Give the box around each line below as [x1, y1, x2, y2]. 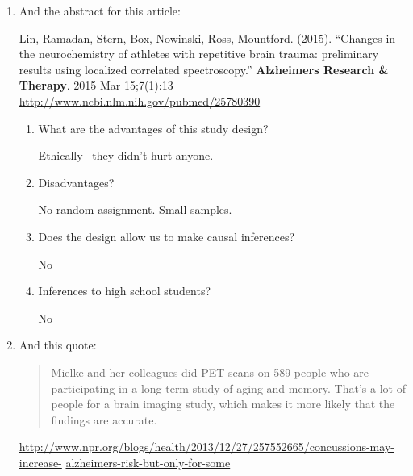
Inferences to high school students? [38, 282, 211, 299]
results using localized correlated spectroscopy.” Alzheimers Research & [19, 61, 390, 77]
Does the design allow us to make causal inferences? [38, 228, 295, 244]
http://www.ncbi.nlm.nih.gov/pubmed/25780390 [19, 92, 261, 109]
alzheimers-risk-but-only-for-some [65, 453, 231, 470]
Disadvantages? [38, 173, 115, 190]
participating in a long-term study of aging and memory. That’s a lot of [51, 379, 406, 396]
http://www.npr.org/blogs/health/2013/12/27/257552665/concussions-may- [19, 438, 394, 455]
